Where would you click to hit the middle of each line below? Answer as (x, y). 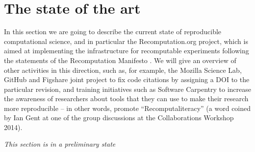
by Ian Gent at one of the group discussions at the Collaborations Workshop (119, 118)
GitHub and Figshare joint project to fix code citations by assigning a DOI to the (127, 79)
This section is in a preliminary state (60, 143)
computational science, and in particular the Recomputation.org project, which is (126, 41)
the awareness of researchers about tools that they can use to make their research (126, 98)
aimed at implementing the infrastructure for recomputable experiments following (127, 51)
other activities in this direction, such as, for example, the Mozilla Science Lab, (123, 70)
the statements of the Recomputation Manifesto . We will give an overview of (120, 60)
